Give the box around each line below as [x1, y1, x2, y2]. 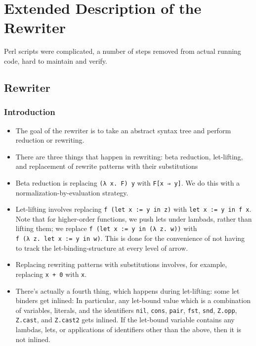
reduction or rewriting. [15, 135, 85, 145]
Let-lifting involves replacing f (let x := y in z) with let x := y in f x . [15, 204, 252, 214]
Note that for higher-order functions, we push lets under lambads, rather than [15, 213, 252, 224]
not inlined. [15, 334, 50, 344]
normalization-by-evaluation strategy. [15, 187, 128, 197]
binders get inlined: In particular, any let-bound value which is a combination [15, 295, 251, 306]
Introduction [4, 106, 55, 118]
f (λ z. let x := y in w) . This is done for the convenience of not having [15, 233, 245, 243]
